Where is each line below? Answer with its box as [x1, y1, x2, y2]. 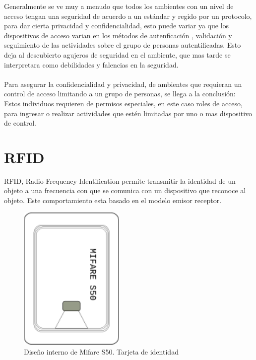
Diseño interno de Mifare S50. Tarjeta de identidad [24, 346, 179, 357]
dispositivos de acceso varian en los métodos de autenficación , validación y [4, 30, 232, 40]
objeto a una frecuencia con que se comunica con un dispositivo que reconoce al [4, 185, 246, 196]
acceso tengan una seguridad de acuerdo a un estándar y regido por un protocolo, [4, 10, 252, 21]
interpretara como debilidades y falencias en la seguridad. [4, 59, 179, 70]
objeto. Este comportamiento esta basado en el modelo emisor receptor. [4, 195, 222, 206]
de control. [4, 118, 36, 128]
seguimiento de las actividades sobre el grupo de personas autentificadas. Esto [4, 40, 241, 50]
